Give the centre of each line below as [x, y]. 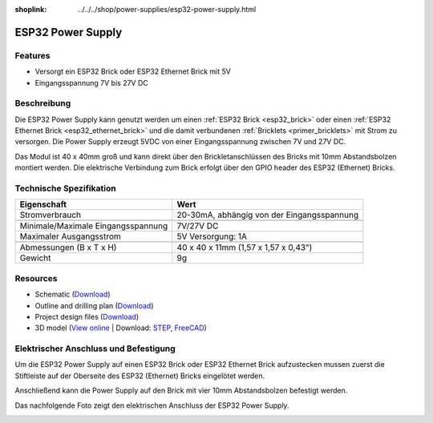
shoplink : [31, 9]
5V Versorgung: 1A [212, 236]
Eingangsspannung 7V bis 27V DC [91, 83]
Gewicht [35, 258]
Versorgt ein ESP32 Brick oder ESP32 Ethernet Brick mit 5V [133, 71]
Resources [36, 278]
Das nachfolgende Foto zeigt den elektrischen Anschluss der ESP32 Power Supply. [152, 405]
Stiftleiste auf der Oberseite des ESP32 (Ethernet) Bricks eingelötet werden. [140, 376]
